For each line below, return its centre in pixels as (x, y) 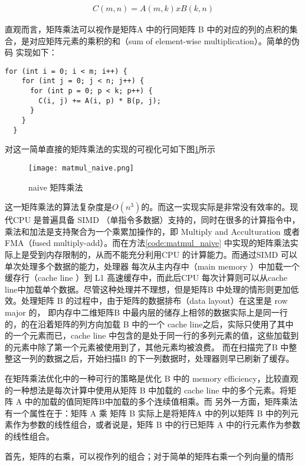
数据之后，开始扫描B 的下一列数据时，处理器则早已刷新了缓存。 (170, 358)
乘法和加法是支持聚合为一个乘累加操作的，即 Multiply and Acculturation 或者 (152, 231)
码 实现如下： (31, 52)
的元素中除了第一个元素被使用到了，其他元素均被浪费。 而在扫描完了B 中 (147, 347)
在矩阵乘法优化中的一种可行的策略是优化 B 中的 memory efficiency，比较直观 (152, 378)
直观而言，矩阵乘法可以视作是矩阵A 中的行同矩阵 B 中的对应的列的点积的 (147, 29)
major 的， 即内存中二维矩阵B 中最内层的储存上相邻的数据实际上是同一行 (146, 312)
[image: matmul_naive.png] (81, 168)
